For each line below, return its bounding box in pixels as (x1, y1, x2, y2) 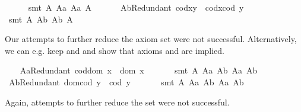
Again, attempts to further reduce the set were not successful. (5, 95, 230, 108)
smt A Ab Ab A (8, 12, 73, 25)
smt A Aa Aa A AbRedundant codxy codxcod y (28, 1, 244, 13)
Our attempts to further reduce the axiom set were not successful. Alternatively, (5, 33, 297, 45)
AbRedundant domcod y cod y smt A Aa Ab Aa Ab (8, 75, 244, 88)
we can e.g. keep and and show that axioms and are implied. (5, 44, 225, 56)
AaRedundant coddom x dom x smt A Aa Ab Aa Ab (20, 64, 258, 76)
